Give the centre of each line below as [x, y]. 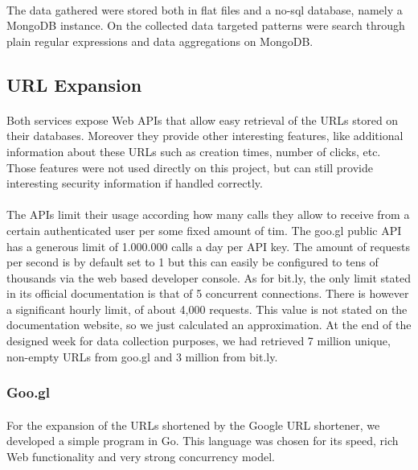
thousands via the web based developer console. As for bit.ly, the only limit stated [209, 277]
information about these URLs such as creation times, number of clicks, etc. [194, 151]
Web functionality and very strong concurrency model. [141, 456]
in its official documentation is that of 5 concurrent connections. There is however [208, 293]
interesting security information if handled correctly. [135, 183]
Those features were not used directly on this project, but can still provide [190, 167]
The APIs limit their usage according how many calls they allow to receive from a [208, 214]
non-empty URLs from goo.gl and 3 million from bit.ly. [142, 356]
